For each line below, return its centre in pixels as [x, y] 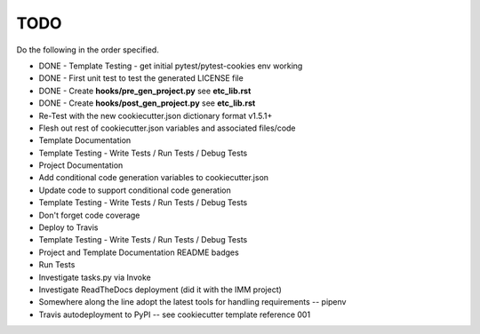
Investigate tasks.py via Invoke [95, 277]
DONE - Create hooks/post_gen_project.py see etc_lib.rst [147, 103]
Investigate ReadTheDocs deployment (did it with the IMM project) [160, 290]
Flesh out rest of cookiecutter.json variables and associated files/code [168, 128]
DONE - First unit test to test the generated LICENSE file [141, 78]
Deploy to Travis [68, 227]
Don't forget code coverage [89, 215]
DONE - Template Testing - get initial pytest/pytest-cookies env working [171, 66]
